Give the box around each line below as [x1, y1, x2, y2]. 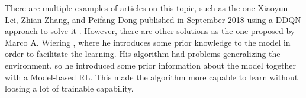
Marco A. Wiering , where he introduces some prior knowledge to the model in [5, 36, 291, 48]
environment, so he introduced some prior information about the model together [5, 59, 296, 71]
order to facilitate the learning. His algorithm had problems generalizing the [5, 48, 281, 60]
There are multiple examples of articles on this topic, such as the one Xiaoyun [5, 2, 288, 13]
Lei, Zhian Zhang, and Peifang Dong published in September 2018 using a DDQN [5, 13, 301, 25]
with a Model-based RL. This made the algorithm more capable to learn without [5, 70, 298, 83]
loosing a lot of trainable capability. [5, 82, 134, 94]
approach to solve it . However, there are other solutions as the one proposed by [5, 25, 295, 37]
